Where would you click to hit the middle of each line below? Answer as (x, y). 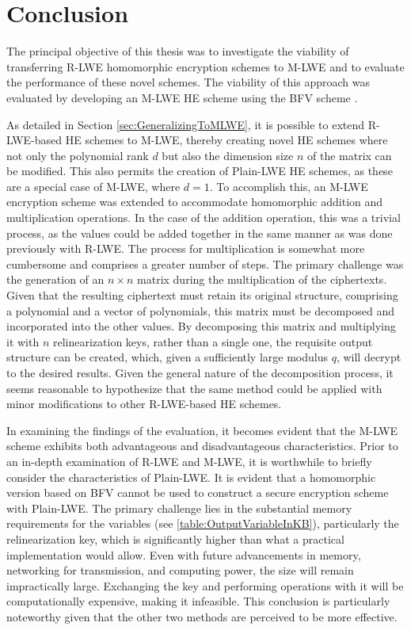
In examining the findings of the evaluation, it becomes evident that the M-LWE (202, 430)
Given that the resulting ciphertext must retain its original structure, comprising (202, 295)
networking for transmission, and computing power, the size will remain (180, 570)
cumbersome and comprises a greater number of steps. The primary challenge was (205, 263)
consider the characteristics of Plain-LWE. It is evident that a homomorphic (191, 477)
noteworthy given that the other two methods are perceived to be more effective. (202, 616)
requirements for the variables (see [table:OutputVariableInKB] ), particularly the (203, 523)
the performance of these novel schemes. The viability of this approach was (188, 82)
